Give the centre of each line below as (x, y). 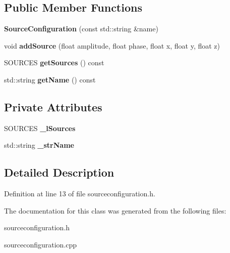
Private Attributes (53, 107)
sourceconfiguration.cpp (41, 244)
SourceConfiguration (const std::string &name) (81, 29)
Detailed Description (59, 172)
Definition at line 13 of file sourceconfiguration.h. (80, 194)
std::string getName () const (50, 79)
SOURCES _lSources (40, 128)
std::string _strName (39, 145)
